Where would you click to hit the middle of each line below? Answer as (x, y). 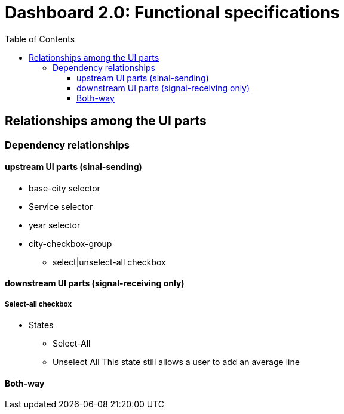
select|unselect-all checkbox (109, 262)
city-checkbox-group (70, 243)
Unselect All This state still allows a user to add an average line (176, 362)
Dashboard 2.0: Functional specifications (172, 13)
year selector (55, 225)
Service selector (61, 206)
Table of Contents (40, 39)
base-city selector (64, 188)
